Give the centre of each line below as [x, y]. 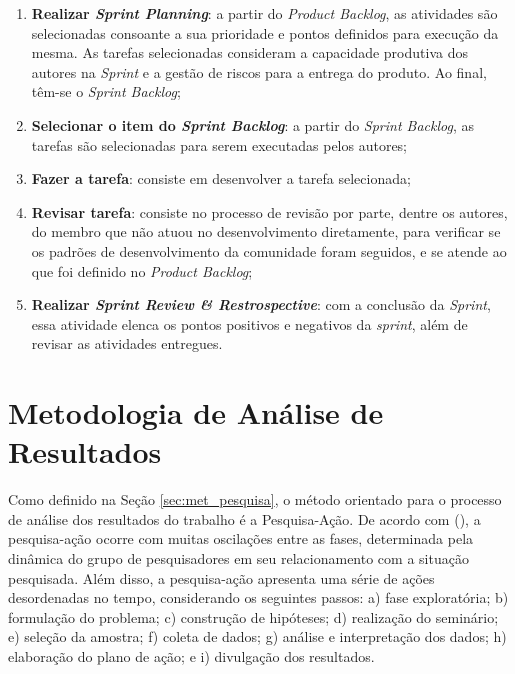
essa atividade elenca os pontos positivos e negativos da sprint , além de [249, 323]
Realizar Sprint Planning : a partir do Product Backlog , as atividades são [264, 13]
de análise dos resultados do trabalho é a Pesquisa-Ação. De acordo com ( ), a [244, 518]
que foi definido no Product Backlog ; [142, 270]
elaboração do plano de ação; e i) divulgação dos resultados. [191, 655]
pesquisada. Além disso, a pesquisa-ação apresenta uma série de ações [221, 577]
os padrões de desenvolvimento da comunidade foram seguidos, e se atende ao [269, 250]
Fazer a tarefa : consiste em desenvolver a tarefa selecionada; [221, 178]
